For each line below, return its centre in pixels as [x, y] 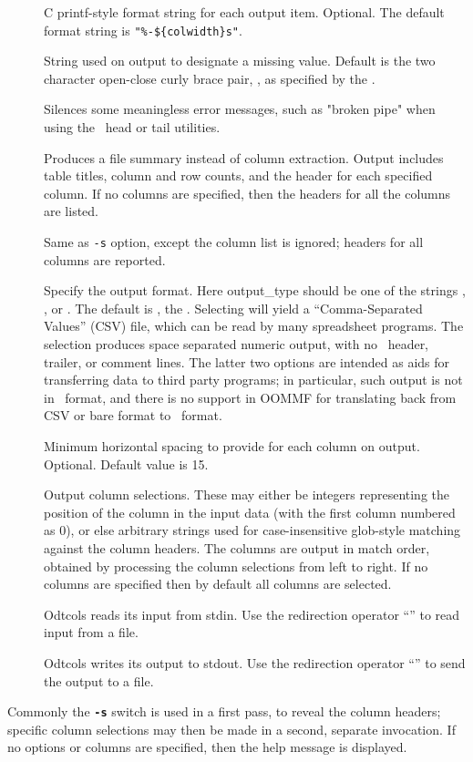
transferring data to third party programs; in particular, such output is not [253, 380]
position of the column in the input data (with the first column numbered [250, 512]
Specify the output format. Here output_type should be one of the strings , [255, 290]
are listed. [72, 211]
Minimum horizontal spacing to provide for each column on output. [232, 446]
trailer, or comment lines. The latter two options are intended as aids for [247, 361]
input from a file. [91, 632]
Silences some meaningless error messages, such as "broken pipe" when [240, 109]
